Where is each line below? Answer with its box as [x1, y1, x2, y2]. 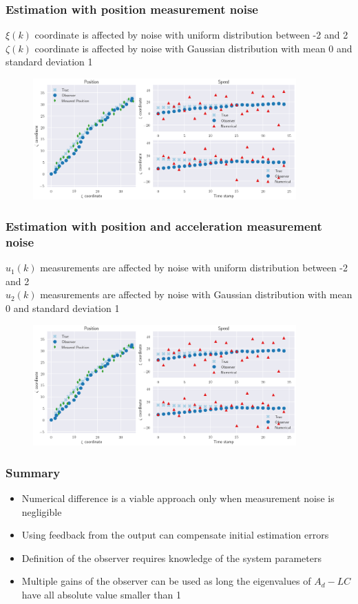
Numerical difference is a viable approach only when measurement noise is [21, 490, 335, 505]
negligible [21, 504, 62, 519]
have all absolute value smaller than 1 [21, 587, 181, 601]
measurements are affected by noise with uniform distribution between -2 [40, 260, 348, 275]
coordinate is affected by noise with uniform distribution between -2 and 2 [34, 28, 348, 42]
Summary [6, 464, 61, 481]
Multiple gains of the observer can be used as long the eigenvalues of [21, 574, 311, 588]
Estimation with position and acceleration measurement [6, 218, 322, 235]
